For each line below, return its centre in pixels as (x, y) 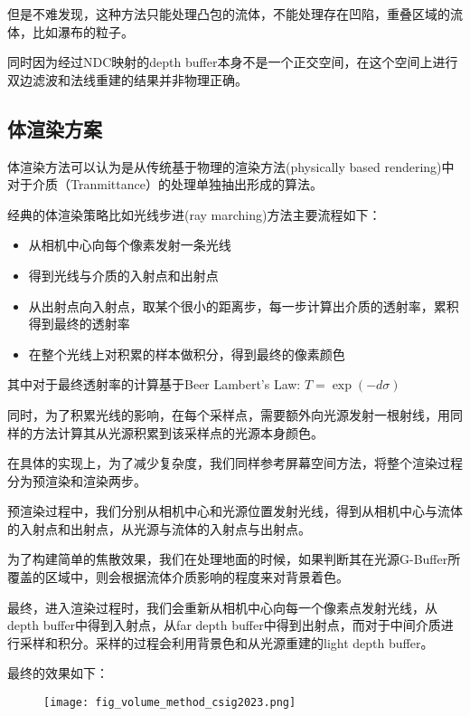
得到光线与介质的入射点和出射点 (123, 275)
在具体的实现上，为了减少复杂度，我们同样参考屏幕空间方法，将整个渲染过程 (235, 463)
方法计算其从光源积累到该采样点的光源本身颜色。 (178, 432)
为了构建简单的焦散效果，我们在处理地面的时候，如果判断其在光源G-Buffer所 (234, 559)
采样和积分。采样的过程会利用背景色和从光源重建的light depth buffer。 (226, 642)
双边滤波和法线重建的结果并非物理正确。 (127, 79)
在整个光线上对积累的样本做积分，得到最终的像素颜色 (187, 353)
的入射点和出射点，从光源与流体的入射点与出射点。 (159, 528)
